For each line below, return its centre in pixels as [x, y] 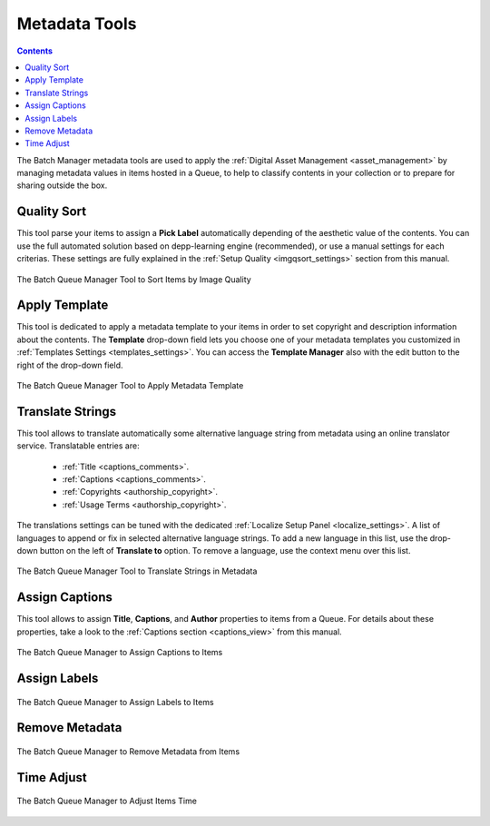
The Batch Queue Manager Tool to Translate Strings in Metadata [137, 571]
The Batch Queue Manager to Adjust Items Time [107, 801]
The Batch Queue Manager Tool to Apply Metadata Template [130, 385]
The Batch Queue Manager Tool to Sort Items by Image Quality [134, 279]
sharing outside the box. [62, 185]
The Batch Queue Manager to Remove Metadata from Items [128, 751]
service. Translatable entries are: [78, 446]
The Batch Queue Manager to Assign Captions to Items [120, 653]
